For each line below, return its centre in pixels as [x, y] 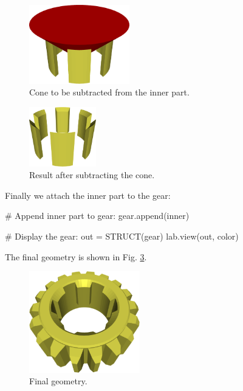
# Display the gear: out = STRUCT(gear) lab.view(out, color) [122, 236]
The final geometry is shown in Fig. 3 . [76, 256]
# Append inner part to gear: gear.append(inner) [97, 216]
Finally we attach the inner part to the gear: [88, 195]
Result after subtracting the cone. [92, 175]
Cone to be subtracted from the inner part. [109, 92]
